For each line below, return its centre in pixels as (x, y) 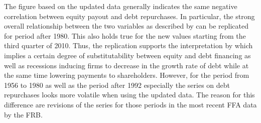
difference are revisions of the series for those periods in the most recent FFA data (130, 104)
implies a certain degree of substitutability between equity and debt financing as (127, 55)
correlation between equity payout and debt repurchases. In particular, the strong (129, 16)
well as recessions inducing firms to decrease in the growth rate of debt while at (126, 65)
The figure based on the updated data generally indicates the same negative (121, 6)
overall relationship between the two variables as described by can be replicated (126, 26)
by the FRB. (23, 114)
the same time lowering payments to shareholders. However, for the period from (127, 75)
